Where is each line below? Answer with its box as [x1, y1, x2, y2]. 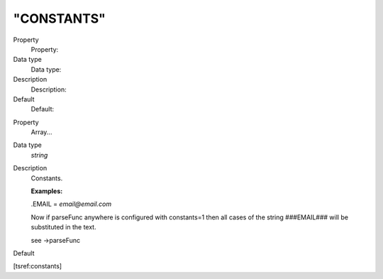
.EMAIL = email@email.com [30, 199, 112, 209]
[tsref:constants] [13, 262, 62, 270]
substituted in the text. [30, 223, 96, 231]
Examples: [30, 187, 63, 195]
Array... [30, 128, 52, 136]
